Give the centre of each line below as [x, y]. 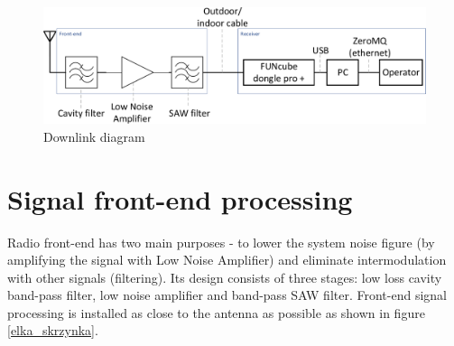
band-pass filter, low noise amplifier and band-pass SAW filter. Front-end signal [227, 295]
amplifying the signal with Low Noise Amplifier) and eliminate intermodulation [227, 260]
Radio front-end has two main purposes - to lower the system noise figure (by [221, 242]
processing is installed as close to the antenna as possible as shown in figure [216, 312]
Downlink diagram [94, 136]
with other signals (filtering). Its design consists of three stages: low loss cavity [225, 277]
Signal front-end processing [180, 198]
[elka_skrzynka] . [53, 330]
